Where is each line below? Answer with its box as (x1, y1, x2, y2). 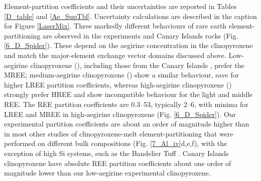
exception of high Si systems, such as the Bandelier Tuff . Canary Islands (4, 147, 229, 158)
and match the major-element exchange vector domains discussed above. (4, 49, 226, 60)
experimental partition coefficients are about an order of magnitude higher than (4, 118, 249, 129)
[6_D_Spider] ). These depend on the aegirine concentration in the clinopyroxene (4, 40, 253, 50)
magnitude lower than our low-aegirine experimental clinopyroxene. (4, 167, 211, 178)
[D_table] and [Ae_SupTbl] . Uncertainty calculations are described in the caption (4, 10, 257, 21)
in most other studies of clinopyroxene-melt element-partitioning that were (4, 128, 233, 138)
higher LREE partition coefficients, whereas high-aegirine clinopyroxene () (4, 79, 232, 89)
